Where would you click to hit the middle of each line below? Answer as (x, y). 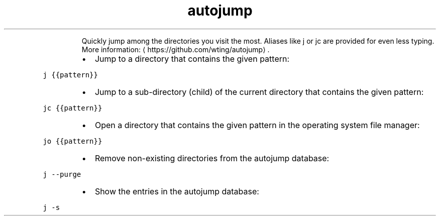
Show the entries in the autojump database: (177, 191)
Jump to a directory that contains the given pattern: (192, 59)
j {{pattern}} (70, 75)
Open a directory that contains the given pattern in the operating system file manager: (257, 125)
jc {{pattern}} (73, 108)
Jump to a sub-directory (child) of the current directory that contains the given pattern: (259, 92)
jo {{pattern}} (73, 141)
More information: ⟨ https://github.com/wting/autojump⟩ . (176, 49)
